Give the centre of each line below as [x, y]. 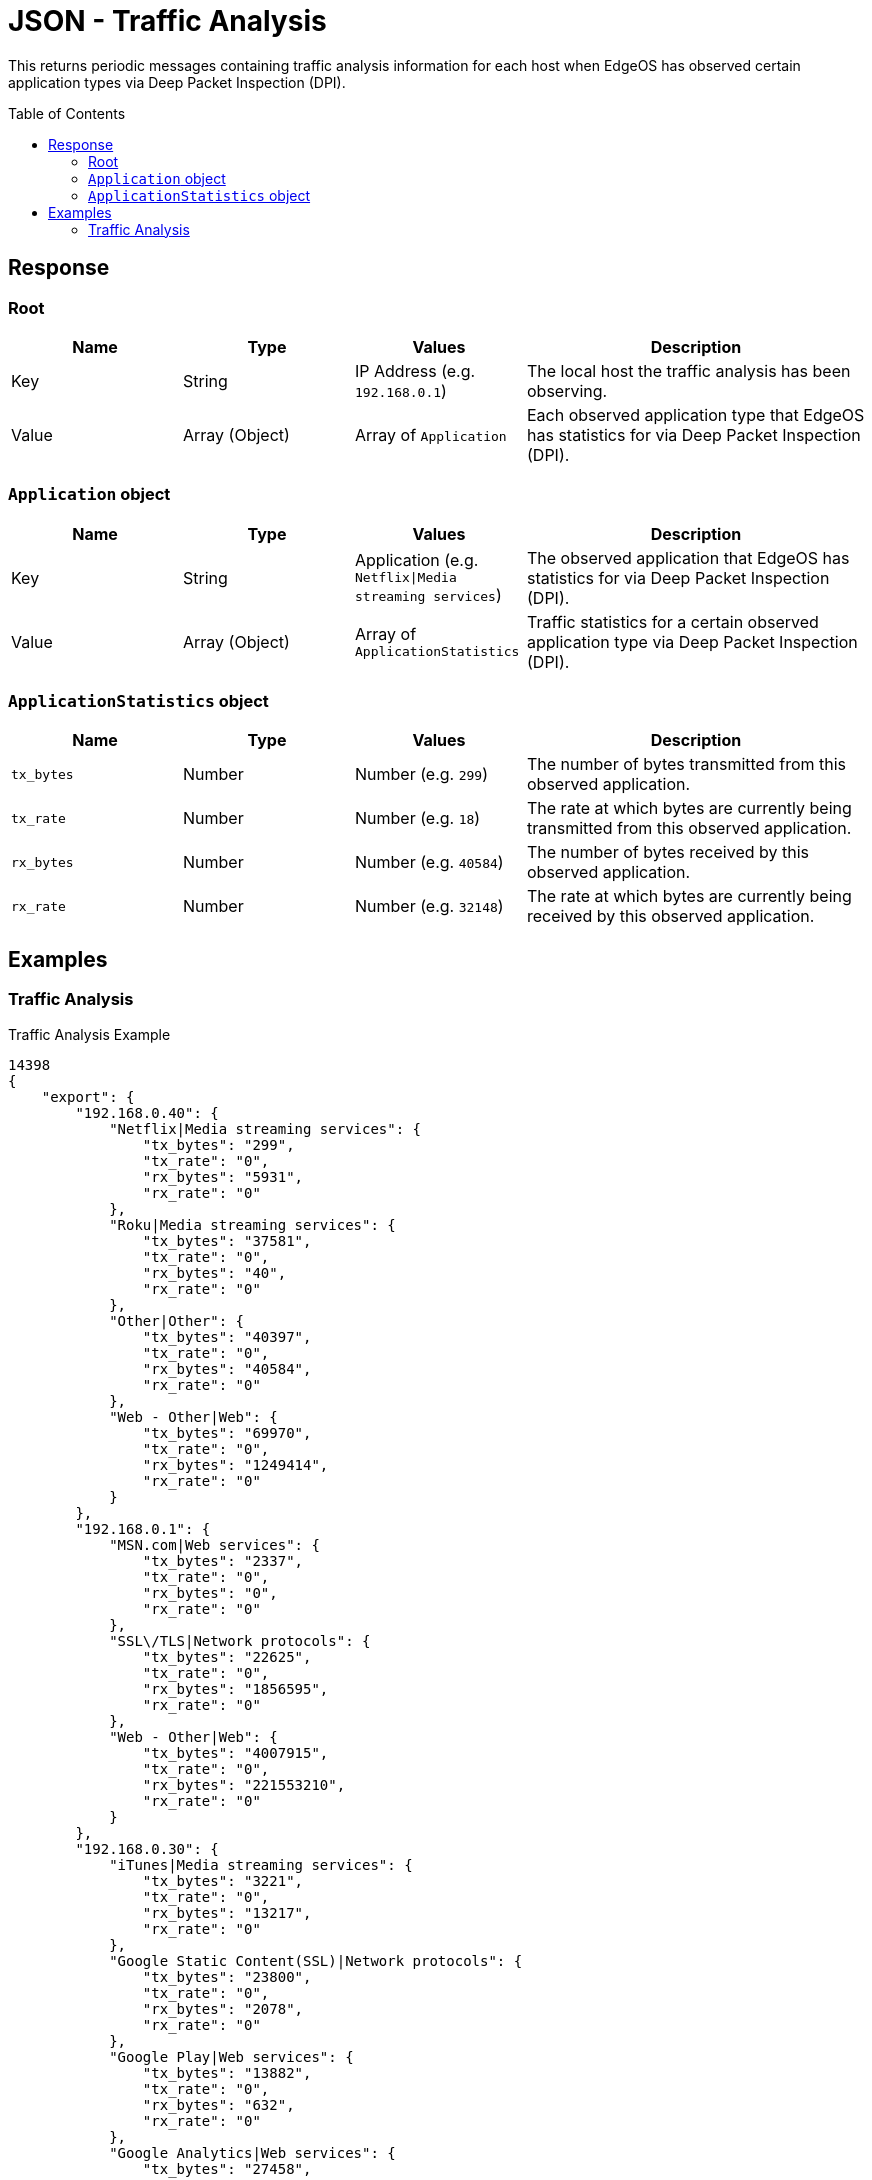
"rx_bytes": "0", [210, 1592]
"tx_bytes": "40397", [227, 1336]
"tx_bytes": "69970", [227, 1432]
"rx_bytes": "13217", [227, 1912]
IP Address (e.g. [415, 370]
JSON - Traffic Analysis [167, 21]
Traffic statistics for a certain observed [673, 621]
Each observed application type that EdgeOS [696, 414]
